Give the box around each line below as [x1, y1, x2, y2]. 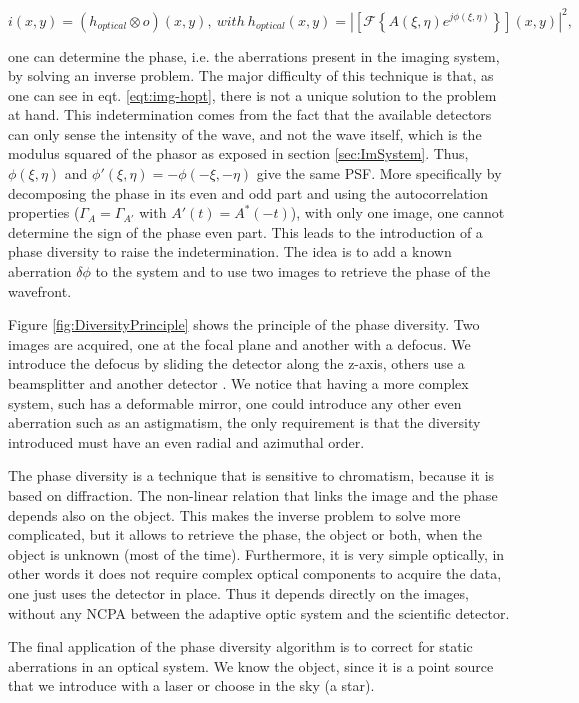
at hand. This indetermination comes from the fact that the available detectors [8, 104, 492, 125]
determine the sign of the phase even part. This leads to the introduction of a [8, 221, 483, 242]
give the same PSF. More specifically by [256, 163, 502, 184]
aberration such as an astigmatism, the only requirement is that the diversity [8, 412, 481, 433]
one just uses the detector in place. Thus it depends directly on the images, [8, 582, 469, 603]
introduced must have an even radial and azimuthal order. [8, 431, 365, 452]
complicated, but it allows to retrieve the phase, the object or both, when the [8, 524, 482, 545]
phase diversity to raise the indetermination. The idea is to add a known [8, 241, 452, 262]
